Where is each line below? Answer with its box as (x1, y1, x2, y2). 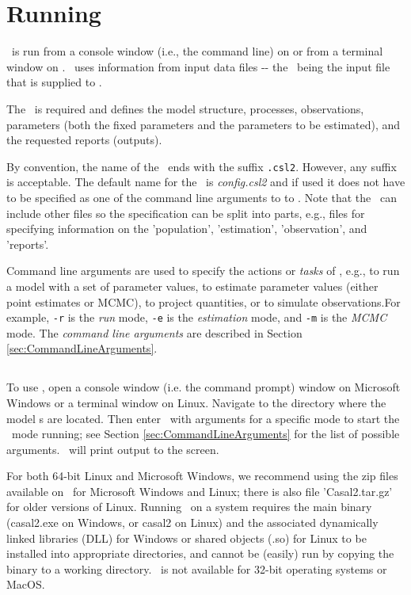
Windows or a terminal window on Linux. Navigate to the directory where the (6, 394, 386, 410)
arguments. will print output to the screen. (6, 441, 219, 457)
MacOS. (6, 576, 45, 593)
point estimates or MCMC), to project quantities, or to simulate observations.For (6, 293, 401, 310)
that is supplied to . (6, 74, 102, 90)
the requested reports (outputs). (6, 132, 162, 148)
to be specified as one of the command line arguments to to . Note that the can (6, 189, 397, 205)
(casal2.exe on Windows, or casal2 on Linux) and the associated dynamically (6, 514, 379, 531)
